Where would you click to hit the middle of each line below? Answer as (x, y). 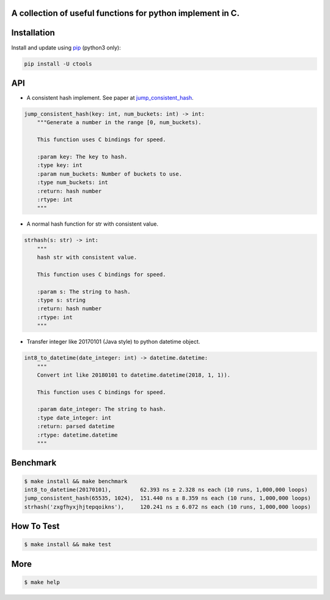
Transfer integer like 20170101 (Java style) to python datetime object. (113, 342)
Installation (33, 33)
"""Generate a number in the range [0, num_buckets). (119, 123)
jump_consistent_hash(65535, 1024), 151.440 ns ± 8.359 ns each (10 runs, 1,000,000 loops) (167, 498)
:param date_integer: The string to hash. (101, 409)
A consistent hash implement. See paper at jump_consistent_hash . (110, 98)
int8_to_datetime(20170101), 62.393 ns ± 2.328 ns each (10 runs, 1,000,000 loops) (166, 490)
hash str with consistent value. (87, 257)
